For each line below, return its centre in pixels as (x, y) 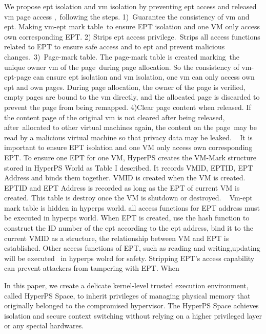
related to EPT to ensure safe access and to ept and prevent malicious (115, 47)
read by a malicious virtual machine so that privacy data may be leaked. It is (128, 137)
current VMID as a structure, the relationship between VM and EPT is (117, 238)
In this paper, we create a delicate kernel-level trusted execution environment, (126, 285)
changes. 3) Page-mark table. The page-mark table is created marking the (122, 56)
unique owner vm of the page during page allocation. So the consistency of (122, 67)
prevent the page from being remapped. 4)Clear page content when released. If (128, 107)
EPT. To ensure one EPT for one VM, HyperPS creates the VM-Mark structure (130, 157)
